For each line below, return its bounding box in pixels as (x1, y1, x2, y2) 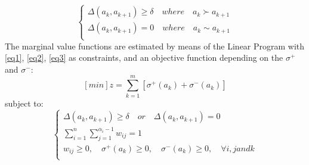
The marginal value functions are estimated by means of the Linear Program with (5, 39, 305, 52)
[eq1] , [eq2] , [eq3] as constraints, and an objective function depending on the (5, 51, 283, 64)
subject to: (5, 96, 44, 109)
